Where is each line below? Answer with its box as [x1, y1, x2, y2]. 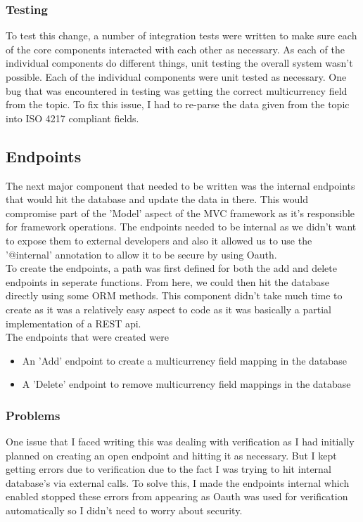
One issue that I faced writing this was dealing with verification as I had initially [6, 434, 355, 449]
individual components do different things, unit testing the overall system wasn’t [6, 56, 353, 70]
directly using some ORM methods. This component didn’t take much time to [6, 288, 343, 303]
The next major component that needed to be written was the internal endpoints [6, 178, 355, 193]
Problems [6, 406, 60, 424]
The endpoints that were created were [6, 329, 169, 344]
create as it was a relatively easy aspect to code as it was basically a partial [6, 301, 331, 316]
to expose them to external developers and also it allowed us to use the [6, 233, 312, 247]
